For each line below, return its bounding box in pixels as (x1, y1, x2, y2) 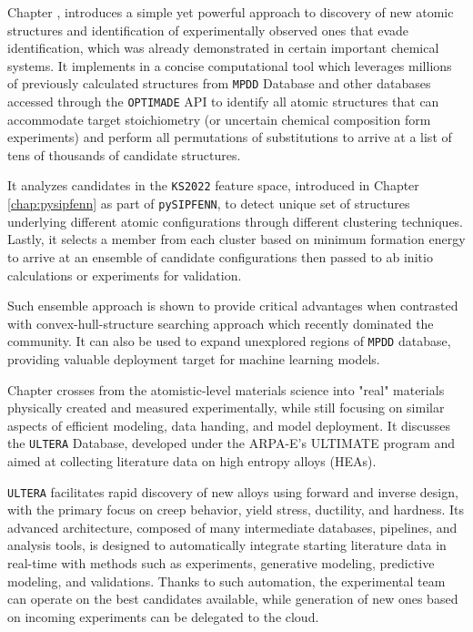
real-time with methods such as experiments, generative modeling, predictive (7, 554, 435, 573)
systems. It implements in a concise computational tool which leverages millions (7, 56, 452, 75)
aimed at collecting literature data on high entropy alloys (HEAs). (7, 452, 377, 471)
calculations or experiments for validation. (7, 265, 242, 284)
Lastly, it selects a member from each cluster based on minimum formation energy (7, 229, 466, 249)
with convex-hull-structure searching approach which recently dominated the (7, 313, 434, 332)
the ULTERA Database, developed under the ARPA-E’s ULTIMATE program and (7, 433, 456, 453)
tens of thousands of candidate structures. (7, 145, 241, 164)
